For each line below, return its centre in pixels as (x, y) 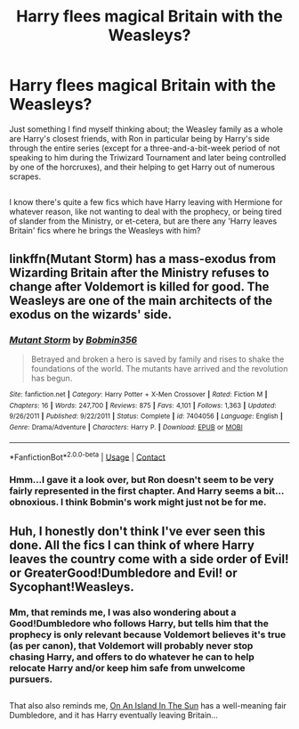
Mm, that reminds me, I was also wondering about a (123, 612)
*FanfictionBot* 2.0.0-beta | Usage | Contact (88, 456)
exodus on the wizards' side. (90, 314)
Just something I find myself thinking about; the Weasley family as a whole (146, 129)
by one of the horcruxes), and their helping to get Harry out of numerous (142, 167)
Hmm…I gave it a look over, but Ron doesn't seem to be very (141, 480)
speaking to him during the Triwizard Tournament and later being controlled (148, 157)
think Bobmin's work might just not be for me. (166, 503)
